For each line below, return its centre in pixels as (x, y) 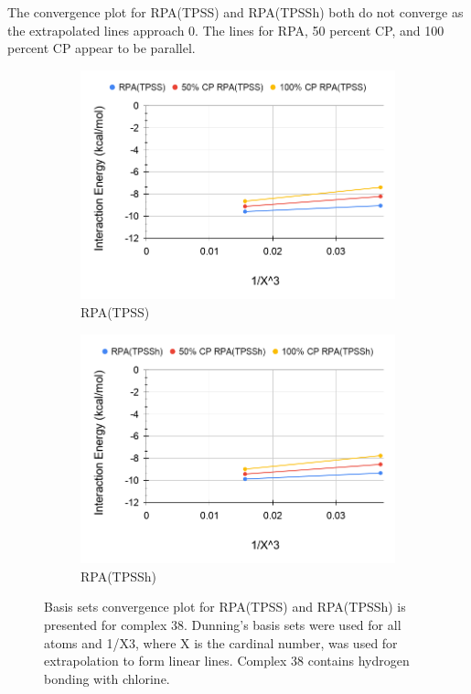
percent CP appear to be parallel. (102, 48)
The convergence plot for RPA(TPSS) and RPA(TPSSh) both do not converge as (235, 12)
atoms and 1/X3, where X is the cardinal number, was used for (221, 642)
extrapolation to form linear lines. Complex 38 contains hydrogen (227, 661)
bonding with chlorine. (107, 678)
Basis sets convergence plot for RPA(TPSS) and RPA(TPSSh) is (225, 607)
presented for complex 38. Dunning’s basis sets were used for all (223, 624)
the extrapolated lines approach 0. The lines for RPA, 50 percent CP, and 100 (226, 30)
